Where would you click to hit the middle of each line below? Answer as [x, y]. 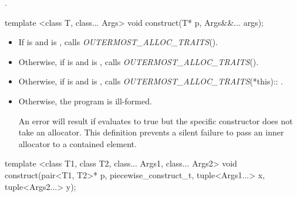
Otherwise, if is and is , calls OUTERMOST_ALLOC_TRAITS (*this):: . [151, 81]
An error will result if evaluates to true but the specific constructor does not [156, 120]
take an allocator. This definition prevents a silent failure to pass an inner [151, 132]
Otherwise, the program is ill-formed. [85, 101]
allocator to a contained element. [77, 143]
